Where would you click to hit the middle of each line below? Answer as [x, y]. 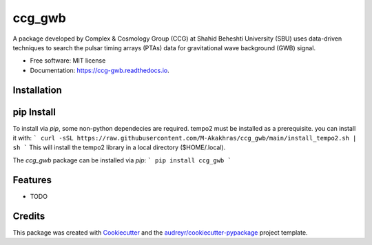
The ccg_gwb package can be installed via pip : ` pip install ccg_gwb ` [122, 160]
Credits [29, 216]
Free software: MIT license [68, 61]
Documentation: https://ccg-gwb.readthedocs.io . [100, 70]
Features [32, 180]
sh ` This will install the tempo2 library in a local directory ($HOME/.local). [119, 147]
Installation [37, 90]
